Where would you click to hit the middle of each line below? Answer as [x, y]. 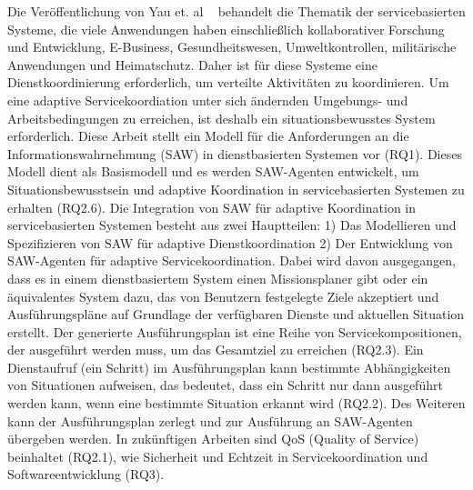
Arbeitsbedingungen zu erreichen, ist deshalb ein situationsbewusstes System [221, 118]
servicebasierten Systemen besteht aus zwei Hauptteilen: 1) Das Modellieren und [232, 225]
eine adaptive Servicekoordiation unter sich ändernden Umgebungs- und [208, 100]
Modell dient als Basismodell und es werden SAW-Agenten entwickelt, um [213, 171]
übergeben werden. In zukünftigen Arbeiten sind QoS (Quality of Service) [213, 439]
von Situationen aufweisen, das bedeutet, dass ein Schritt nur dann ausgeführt [225, 385]
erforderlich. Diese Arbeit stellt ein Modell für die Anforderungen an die [208, 136]
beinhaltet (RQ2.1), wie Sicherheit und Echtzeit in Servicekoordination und [218, 456]
